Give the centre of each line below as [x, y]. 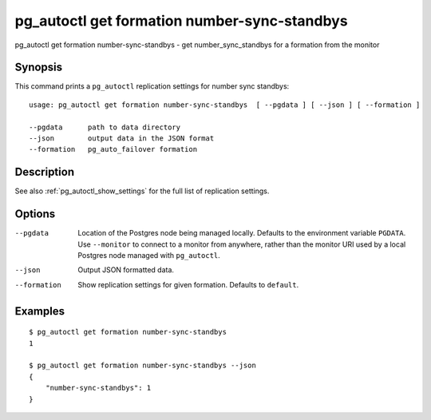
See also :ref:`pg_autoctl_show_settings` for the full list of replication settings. [142, 191]
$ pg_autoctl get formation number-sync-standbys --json [143, 366]
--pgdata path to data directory [105, 127]
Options [35, 214]
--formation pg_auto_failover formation [113, 149]
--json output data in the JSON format [122, 139]
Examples [40, 311]
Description [45, 172]
